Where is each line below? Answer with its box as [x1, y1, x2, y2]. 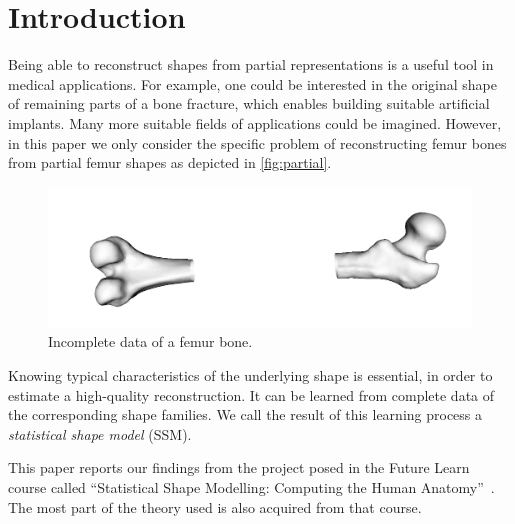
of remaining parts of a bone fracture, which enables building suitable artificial [8, 93, 490, 114]
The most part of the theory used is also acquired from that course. [8, 496, 422, 517]
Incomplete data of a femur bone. [48, 331, 253, 352]
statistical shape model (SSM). [8, 423, 192, 444]
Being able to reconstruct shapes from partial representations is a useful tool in [8, 54, 494, 75]
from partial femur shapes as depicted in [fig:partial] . [8, 152, 332, 173]
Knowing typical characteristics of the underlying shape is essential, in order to [8, 365, 493, 386]
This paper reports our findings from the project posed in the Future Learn [8, 457, 470, 478]
